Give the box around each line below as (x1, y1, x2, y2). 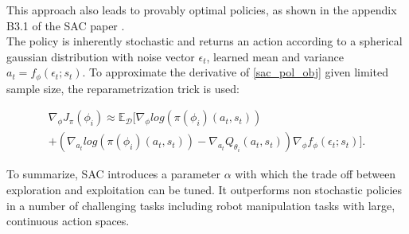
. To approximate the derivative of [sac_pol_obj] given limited (82, 64, 388, 80)
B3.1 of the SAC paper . (6, 17, 125, 33)
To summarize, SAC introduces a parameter (6, 166, 221, 182)
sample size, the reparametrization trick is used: (6, 80, 240, 96)
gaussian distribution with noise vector (6, 48, 195, 64)
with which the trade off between (235, 166, 396, 182)
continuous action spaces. (6, 213, 130, 229)
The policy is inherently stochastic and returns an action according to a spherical (6, 33, 403, 49)
